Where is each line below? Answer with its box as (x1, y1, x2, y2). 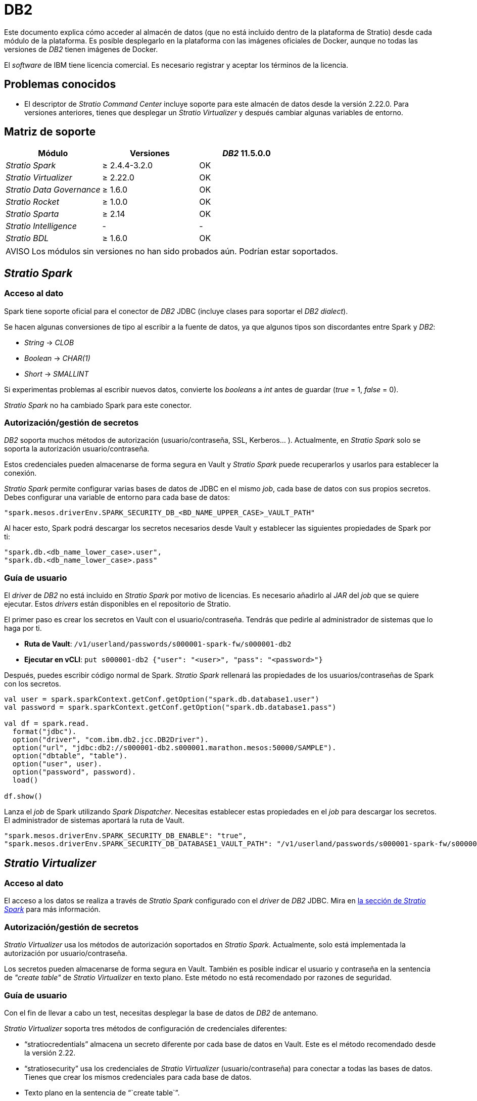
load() (12, 776, 38, 785)
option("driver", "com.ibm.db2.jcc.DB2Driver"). (12, 736, 209, 744)
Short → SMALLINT (24, 369, 89, 378)
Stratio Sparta (6, 209, 59, 219)
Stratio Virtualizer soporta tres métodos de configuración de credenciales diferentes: (4, 1024, 287, 1033)
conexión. (4, 469, 37, 478)
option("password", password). (12, 768, 136, 776)
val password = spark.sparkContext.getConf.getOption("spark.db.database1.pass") (4, 703, 337, 712)
